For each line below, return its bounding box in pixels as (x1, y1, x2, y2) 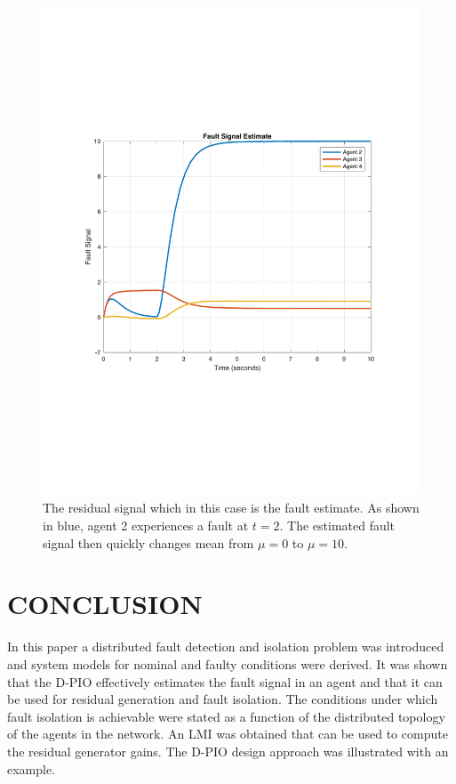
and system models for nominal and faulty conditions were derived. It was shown (7, 654, 448, 673)
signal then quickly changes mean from (43, 533, 254, 552)
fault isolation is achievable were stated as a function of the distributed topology (7, 707, 445, 725)
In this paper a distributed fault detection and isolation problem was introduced (7, 637, 444, 656)
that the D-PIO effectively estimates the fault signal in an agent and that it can (7, 672, 443, 691)
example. (7, 759, 56, 778)
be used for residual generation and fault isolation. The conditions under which (7, 690, 438, 708)
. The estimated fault (279, 516, 396, 535)
